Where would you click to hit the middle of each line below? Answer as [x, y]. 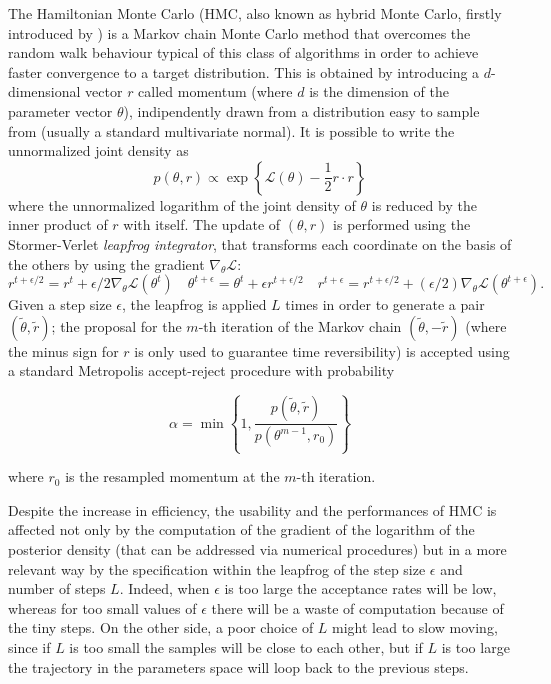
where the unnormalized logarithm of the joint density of [182, 204]
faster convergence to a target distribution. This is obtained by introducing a [244, 71]
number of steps [57, 588]
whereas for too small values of [102, 607]
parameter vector [60, 110]
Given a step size [60, 304]
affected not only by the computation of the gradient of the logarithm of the [241, 529]
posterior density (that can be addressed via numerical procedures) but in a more [257, 549]
